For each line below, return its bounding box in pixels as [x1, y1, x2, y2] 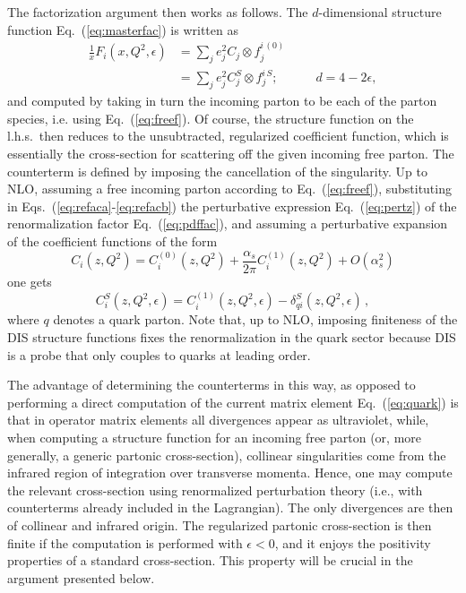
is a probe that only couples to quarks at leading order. [7, 345, 311, 364]
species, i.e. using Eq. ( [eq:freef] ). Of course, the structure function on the [7, 108, 414, 127]
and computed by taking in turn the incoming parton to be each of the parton [7, 91, 437, 110]
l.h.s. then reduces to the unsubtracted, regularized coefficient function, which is [7, 126, 449, 145]
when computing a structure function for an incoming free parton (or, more [7, 427, 421, 446]
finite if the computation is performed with [7, 533, 243, 552]
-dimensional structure [318, 3, 442, 21]
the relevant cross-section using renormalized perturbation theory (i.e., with [7, 480, 423, 499]
